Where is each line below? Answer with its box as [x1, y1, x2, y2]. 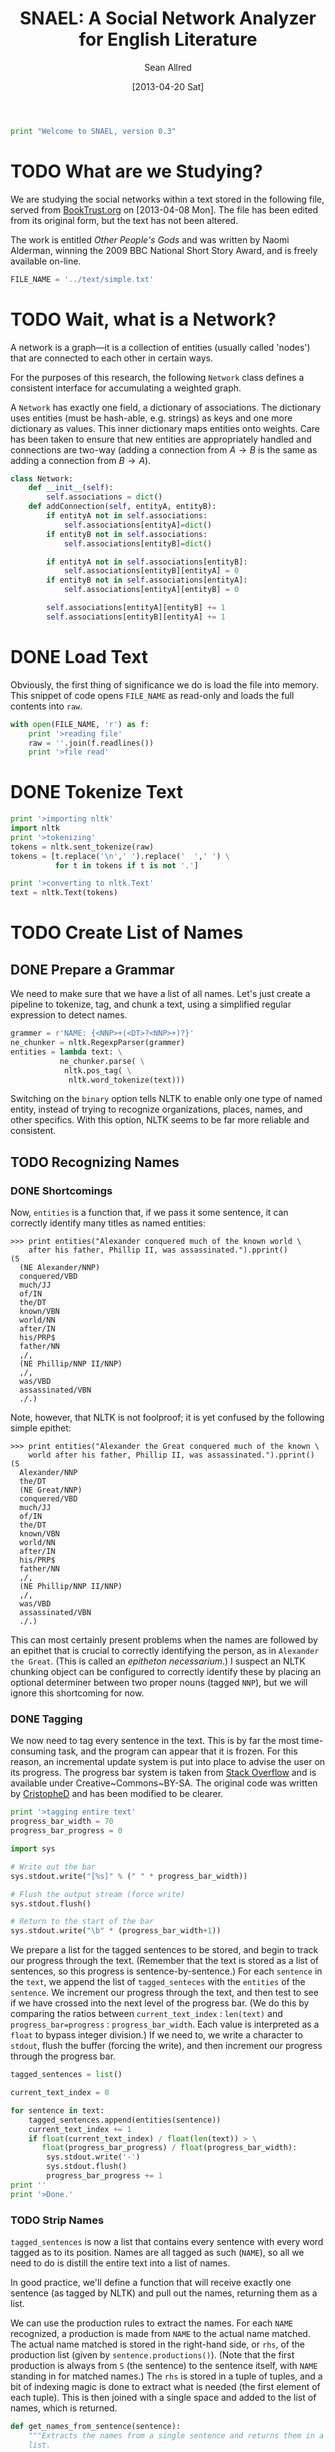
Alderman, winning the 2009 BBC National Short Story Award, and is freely [10, 244, 318, 256]
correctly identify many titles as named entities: [10, 1217, 206, 1229]
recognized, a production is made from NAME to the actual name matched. [10, 2327, 311, 2339]
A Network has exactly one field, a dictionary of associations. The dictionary [10, 401, 322, 413]
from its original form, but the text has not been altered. [10, 214, 239, 226]
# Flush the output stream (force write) [10, 1889, 186, 1899]
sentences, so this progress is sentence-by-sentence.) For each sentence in [10, 1965, 323, 1977]
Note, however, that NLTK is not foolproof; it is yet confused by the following [10, 1412, 325, 1424]
